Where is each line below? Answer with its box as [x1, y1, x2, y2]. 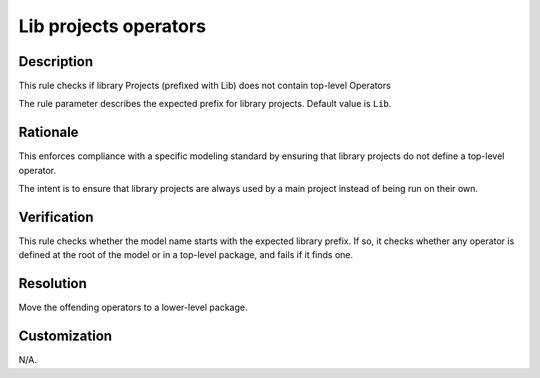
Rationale [18, 124, 79, 141]
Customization [18, 328, 113, 345]
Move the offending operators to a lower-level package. [18, 301, 248, 314]
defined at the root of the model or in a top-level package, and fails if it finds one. [18, 249, 354, 261]
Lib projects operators [18, 15, 207, 37]
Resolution [18, 275, 87, 292]
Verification [18, 208, 94, 225]
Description [18, 53, 94, 70]
